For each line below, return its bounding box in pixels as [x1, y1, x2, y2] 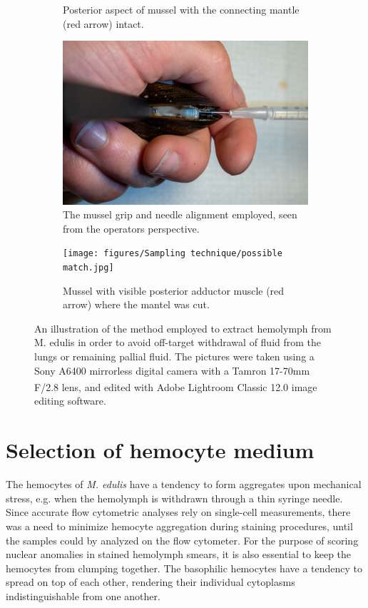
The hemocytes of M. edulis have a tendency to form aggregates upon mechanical [6, 477, 362, 492]
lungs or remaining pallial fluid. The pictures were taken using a [34, 348, 315, 363]
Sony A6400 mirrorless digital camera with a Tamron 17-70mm [34, 363, 310, 378]
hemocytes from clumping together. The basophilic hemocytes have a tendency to [6, 560, 362, 575]
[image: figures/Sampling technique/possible [63, 248, 282, 259]
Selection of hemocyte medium [6, 435, 315, 465]
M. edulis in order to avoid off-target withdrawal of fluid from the [34, 335, 322, 350]
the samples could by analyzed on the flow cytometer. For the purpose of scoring [6, 532, 359, 547]
